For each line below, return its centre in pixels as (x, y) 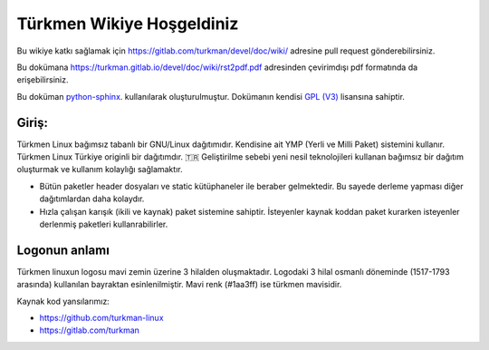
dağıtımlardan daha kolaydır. (92, 199)
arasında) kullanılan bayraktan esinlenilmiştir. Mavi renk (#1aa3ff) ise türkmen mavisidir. (179, 285)
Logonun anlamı (63, 250)
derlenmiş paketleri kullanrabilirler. (104, 224)
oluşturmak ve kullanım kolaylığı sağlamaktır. (100, 170)
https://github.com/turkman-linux (101, 318)
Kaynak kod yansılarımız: (63, 301)
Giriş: (33, 122)
